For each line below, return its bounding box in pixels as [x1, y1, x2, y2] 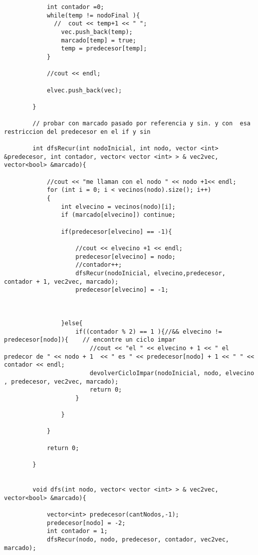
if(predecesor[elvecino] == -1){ [61, 228, 172, 235]
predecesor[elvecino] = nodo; [75, 253, 176, 260]
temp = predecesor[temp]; [61, 45, 147, 52]
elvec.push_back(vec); [46, 86, 122, 94]
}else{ [61, 319, 83, 327]
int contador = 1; [46, 528, 108, 535]
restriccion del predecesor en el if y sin [4, 128, 151, 135]
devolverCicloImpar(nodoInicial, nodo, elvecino [89, 369, 255, 377]
